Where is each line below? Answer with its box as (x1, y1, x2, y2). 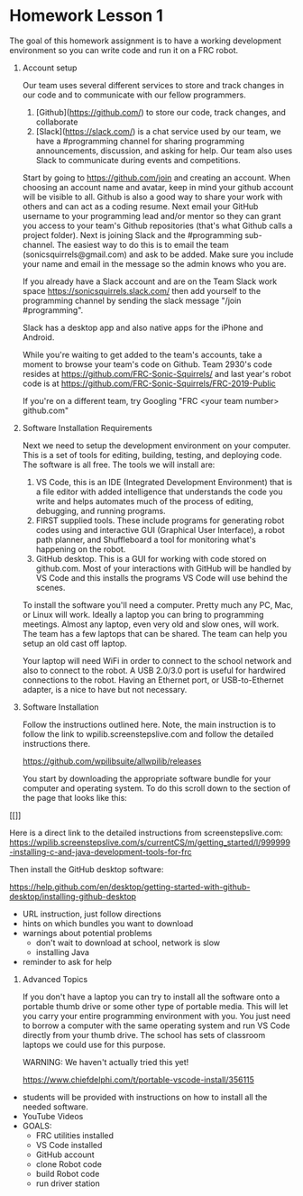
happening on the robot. (35, 543, 126, 555)
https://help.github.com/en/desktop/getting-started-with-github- (9, 881, 251, 892)
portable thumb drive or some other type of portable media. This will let (22, 1000, 289, 1011)
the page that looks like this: (22, 792, 128, 803)
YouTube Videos (22, 1110, 84, 1121)
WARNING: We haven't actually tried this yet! (22, 1056, 189, 1067)
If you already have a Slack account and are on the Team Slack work (22, 276, 278, 287)
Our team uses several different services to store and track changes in (22, 79, 285, 90)
